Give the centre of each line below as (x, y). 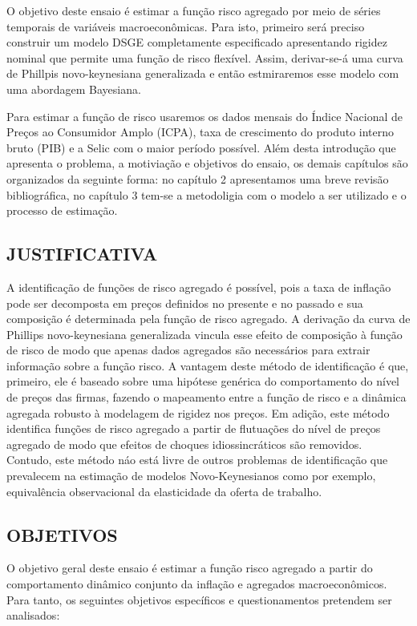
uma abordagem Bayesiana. (74, 89)
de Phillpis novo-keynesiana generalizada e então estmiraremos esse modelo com (203, 73)
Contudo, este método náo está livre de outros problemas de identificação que (197, 460)
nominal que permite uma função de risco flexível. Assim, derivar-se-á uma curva (205, 57)
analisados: (33, 615)
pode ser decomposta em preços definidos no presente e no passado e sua (185, 303)
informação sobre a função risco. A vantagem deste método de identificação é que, (208, 365)
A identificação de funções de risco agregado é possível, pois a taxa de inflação (199, 287)
